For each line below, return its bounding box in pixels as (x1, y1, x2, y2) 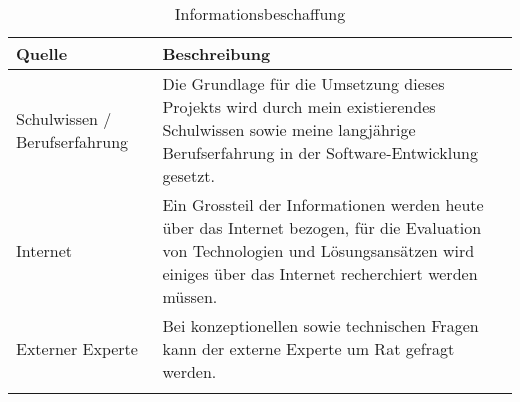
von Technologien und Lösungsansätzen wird (162, 239, 475, 262)
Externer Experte (16, 337, 138, 360)
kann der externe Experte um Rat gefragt (162, 337, 455, 360)
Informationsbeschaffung (174, 2, 346, 25)
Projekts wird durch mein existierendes (162, 95, 436, 118)
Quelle (16, 42, 68, 65)
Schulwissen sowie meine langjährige (162, 118, 416, 141)
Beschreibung (162, 42, 271, 65)
